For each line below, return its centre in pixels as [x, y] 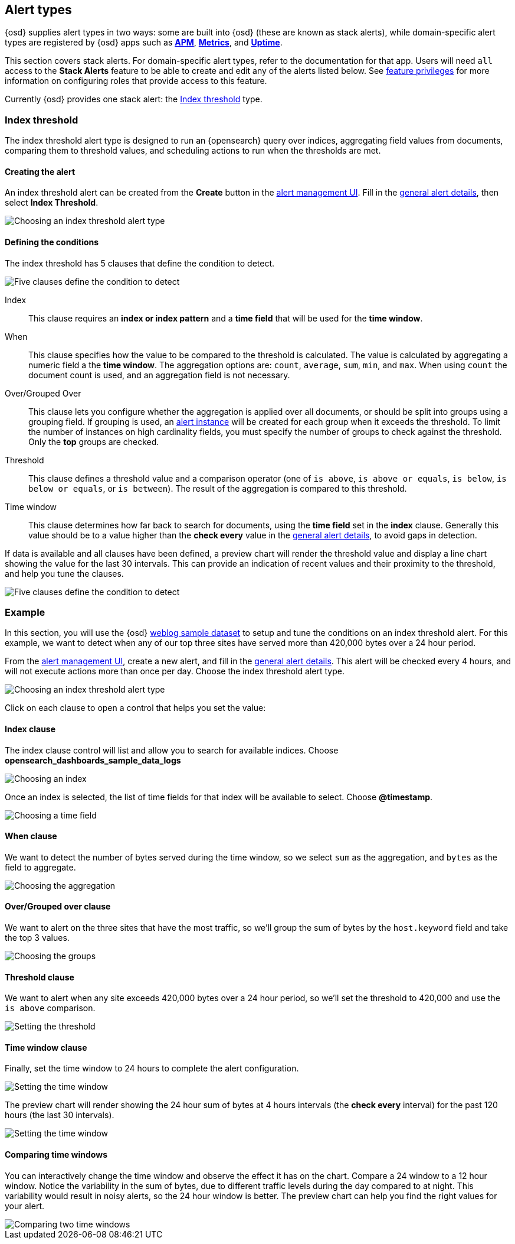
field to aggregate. [40, 867]
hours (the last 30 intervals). [60, 1115]
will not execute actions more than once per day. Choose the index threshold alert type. [175, 671]
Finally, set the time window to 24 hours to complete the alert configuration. [152, 1068]
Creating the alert [40, 171]
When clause [31, 836]
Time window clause [46, 1047]
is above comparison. [50, 1008]
